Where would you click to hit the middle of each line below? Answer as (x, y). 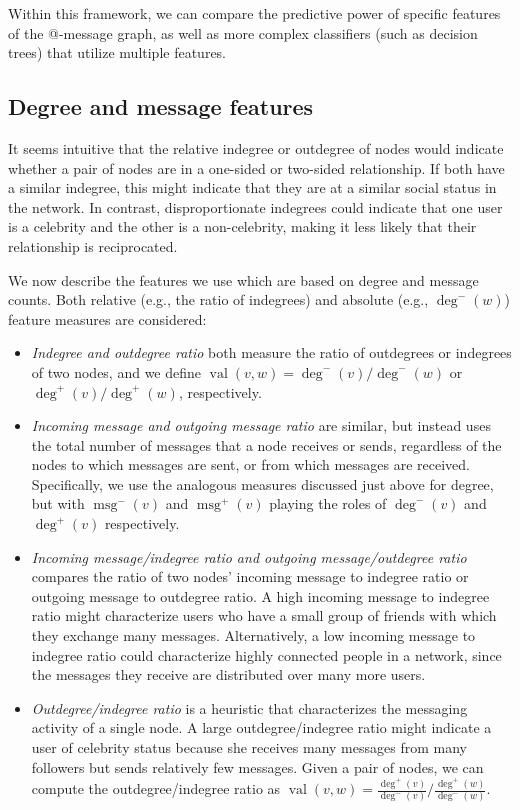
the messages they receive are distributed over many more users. (228, 674)
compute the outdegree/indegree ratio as (156, 788)
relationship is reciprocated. (93, 245)
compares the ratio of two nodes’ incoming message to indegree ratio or (250, 576)
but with (58, 503)
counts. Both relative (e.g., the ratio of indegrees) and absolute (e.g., (218, 299)
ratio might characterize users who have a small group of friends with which (264, 615)
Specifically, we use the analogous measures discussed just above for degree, (262, 483)
